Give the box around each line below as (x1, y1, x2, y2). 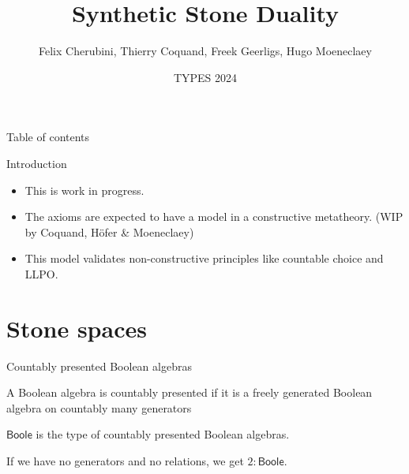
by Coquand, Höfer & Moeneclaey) (24, 223, 194, 240)
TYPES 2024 (173, 69, 238, 85)
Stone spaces (6, 312, 147, 344)
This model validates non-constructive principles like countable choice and (24, 250, 384, 267)
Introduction (6, 155, 67, 171)
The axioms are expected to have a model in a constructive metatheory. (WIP (24, 208, 403, 225)
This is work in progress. (24, 181, 144, 198)
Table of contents (6, 129, 90, 145)
